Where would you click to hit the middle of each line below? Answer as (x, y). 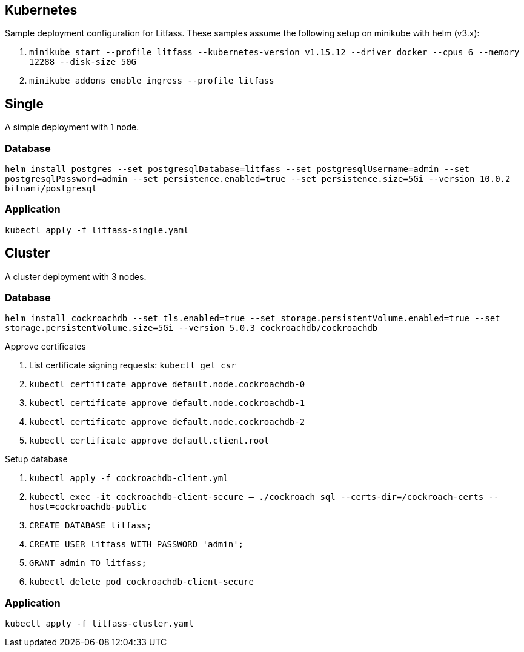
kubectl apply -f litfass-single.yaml (97, 230)
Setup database (36, 459)
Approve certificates (45, 347)
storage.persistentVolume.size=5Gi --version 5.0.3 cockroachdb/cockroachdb (191, 328)
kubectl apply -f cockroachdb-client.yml (129, 478)
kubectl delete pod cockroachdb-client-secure (141, 582)
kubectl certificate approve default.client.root (149, 441)
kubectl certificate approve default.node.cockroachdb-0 (167, 384)
